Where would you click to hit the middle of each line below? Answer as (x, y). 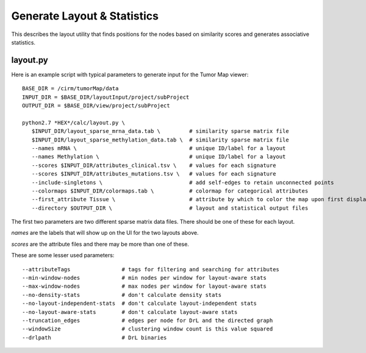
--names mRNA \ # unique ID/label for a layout (159, 148)
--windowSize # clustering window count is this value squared (148, 329)
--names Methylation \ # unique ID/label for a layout (159, 157)
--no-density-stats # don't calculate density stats (122, 295)
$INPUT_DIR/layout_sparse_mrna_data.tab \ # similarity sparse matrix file (160, 131)
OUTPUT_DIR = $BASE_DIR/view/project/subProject (96, 106)
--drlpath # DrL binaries (95, 337)
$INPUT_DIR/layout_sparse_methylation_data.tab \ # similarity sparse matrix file (160, 140)
